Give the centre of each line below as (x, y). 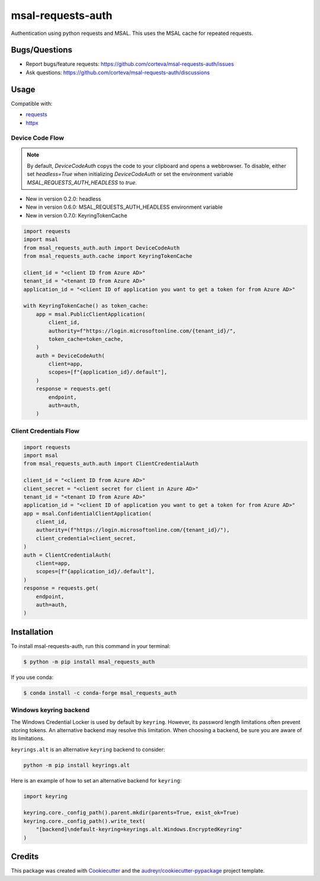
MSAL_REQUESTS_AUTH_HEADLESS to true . (82, 182)
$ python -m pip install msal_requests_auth (89, 662)
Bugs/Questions (41, 50)
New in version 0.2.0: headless (63, 199)
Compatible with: (32, 103)
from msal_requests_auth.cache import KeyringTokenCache (108, 256)
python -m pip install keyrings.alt (77, 765)
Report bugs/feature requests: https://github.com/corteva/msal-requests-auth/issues (130, 64)
